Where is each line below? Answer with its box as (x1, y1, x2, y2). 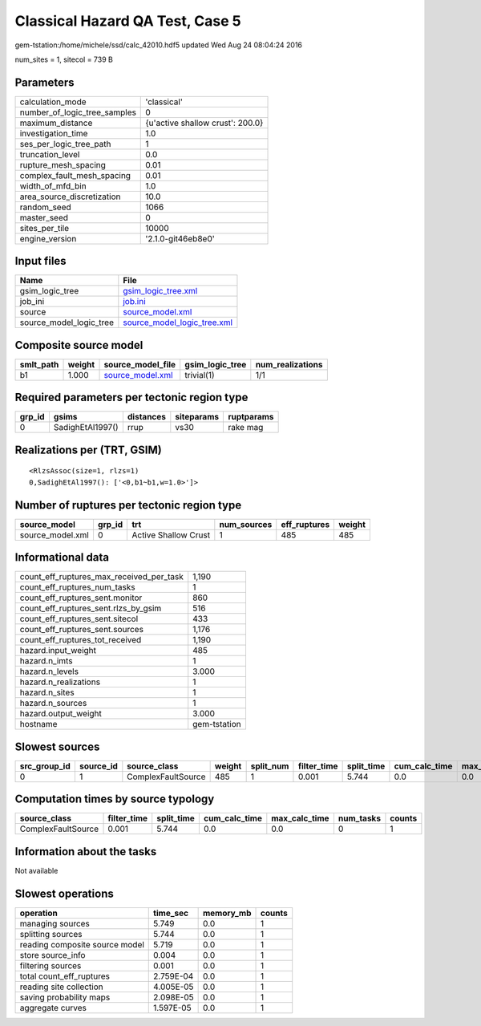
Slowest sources (14, 740, 100, 753)
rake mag (228, 422, 264, 433)
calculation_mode (19, 96, 87, 107)
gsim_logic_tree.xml (123, 286, 198, 297)
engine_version (19, 233, 77, 244)
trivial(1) (184, 369, 216, 380)
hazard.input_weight (19, 645, 96, 656)
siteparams (175, 412, 220, 423)
